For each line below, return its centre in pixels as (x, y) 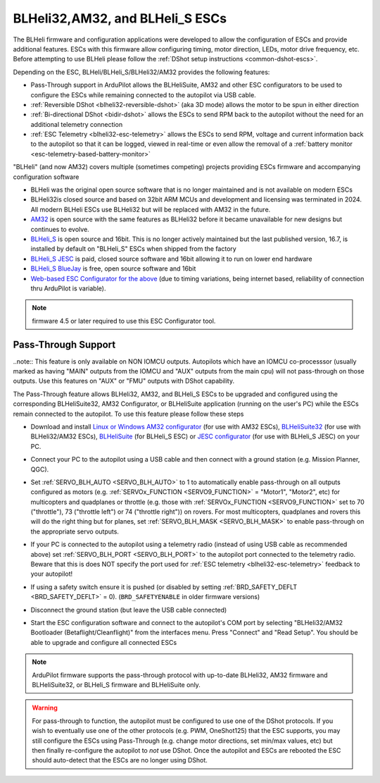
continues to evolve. (60, 229)
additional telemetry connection (77, 124)
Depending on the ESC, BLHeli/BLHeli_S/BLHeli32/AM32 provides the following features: (141, 72)
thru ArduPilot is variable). (68, 288)
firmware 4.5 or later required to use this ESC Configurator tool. (124, 321)
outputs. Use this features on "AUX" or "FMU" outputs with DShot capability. (124, 381)
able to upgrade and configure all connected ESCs (104, 642)
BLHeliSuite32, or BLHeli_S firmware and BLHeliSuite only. (116, 684)
